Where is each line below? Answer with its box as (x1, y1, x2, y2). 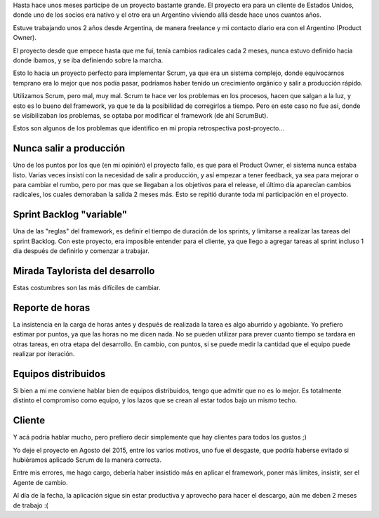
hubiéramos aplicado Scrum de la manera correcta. (13, 456, 161, 464)
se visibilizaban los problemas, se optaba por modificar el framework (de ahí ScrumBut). (13, 111, 269, 119)
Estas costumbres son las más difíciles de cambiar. (13, 283, 161, 292)
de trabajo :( (13, 501, 48, 510)
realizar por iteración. (13, 350, 75, 358)
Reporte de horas (13, 301, 91, 313)
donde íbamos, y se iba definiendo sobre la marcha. (13, 56, 164, 64)
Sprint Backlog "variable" (13, 209, 128, 221)
